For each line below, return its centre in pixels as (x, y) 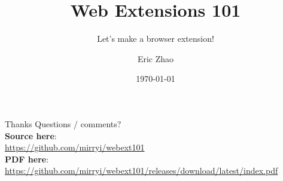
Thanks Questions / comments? (63, 123)
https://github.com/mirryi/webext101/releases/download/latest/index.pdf (141, 171)
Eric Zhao (156, 58)
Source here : (31, 135)
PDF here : (27, 159)
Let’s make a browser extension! (156, 39)
